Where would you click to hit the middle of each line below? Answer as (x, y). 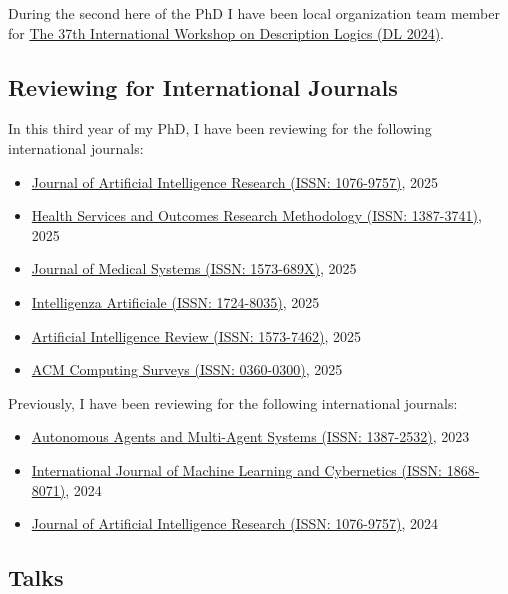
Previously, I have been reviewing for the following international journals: (233, 402)
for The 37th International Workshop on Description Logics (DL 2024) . (226, 32)
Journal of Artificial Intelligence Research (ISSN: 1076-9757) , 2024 (234, 523)
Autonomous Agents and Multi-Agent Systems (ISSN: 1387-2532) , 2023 (250, 436)
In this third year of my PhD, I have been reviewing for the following (220, 128)
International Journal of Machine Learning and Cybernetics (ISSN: (236, 469)
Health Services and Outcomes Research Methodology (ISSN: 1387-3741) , (256, 215)
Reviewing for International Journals (203, 86)
